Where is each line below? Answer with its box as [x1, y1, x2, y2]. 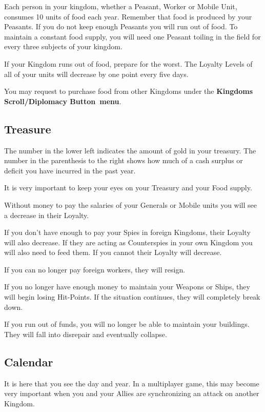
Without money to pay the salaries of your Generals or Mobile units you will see [4, 199, 257, 210]
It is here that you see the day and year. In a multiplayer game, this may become [4, 378, 259, 388]
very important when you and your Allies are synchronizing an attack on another [4, 388, 259, 399]
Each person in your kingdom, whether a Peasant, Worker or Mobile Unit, [4, 1, 237, 11]
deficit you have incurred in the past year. [4, 165, 136, 175]
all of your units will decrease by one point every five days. [4, 68, 189, 79]
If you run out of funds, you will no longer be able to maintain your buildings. [4, 319, 250, 329]
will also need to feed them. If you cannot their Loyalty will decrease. [4, 247, 222, 258]
